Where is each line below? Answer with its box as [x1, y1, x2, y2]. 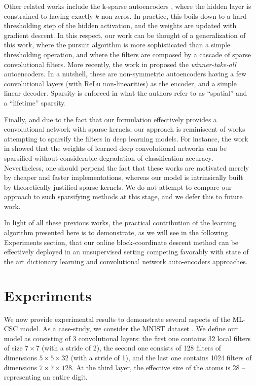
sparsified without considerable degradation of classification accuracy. [4, 152, 214, 163]
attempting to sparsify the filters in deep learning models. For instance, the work [4, 133, 249, 143]
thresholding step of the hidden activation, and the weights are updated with [4, 20, 237, 31]
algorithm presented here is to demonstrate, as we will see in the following [4, 227, 228, 238]
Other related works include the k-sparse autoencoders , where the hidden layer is [4, 1, 251, 11]
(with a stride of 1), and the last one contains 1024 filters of [71, 352, 252, 362]
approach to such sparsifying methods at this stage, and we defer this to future [4, 191, 243, 202]
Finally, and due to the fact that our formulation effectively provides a [4, 114, 217, 124]
